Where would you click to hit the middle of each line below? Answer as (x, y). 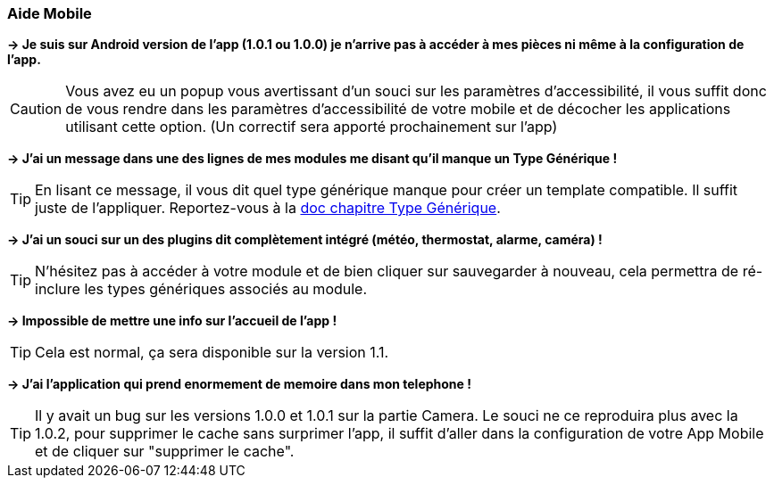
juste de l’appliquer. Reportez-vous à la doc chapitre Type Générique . (268, 208)
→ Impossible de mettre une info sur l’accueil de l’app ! (172, 321)
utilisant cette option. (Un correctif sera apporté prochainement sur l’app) (312, 127)
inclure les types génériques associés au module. (201, 289)
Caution (36, 109)
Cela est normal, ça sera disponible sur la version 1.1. (212, 353)
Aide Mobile (50, 13)
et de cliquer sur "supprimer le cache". (165, 452)
